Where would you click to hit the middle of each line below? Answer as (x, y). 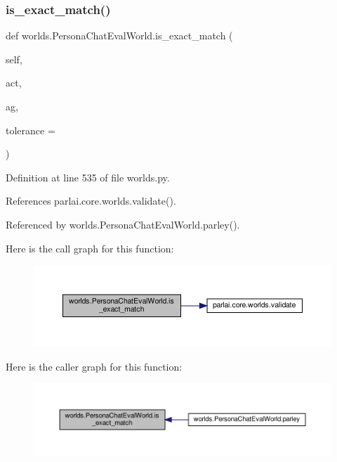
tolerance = (31, 130)
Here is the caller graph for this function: (94, 366)
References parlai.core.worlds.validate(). (91, 201)
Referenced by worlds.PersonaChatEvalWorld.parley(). (123, 224)
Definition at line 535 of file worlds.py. (88, 177)
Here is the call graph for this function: (90, 248)
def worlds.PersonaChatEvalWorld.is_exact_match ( (119, 36)
